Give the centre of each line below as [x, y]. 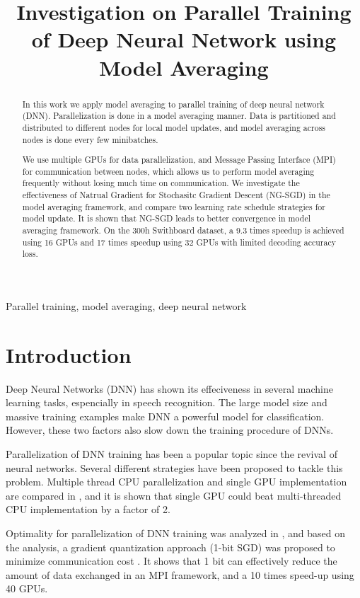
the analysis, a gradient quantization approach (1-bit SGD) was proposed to [170, 547]
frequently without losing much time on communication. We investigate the [161, 183]
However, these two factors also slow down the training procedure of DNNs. [170, 430]
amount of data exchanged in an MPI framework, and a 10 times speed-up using [180, 574]
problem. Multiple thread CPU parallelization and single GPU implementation [176, 482]
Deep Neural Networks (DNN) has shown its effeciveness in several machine [169, 388]
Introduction [69, 354]
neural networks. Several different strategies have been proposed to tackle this [174, 467]
